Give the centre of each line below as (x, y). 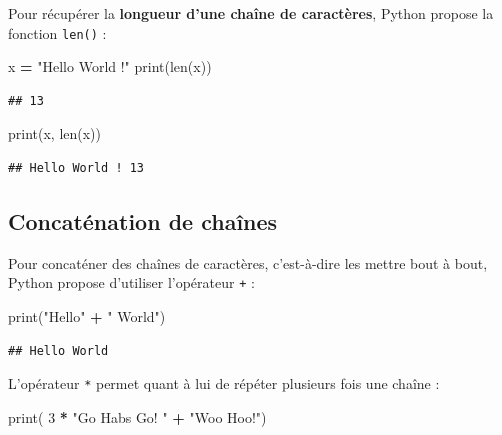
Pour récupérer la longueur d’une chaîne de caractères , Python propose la (251, 13)
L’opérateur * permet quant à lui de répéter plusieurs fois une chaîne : (224, 383)
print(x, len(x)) (55, 133)
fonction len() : (57, 32)
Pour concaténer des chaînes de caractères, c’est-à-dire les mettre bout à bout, (248, 262)
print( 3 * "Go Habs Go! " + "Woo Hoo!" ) (137, 416)
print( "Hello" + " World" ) (87, 316)
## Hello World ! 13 (76, 168)
